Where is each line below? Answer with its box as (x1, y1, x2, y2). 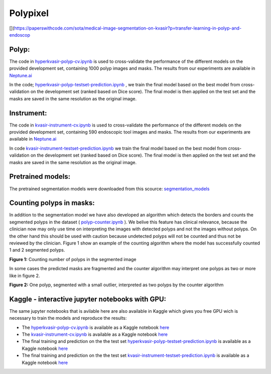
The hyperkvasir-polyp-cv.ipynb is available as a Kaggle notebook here (22, 324, 170, 330)
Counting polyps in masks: (9, 199, 95, 207)
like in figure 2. (9, 273, 40, 279)
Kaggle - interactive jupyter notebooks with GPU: (9, 295, 167, 303)
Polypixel (9, 8, 49, 19)
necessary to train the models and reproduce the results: (9, 315, 127, 321)
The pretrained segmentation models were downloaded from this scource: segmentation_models (9, 186, 210, 192)
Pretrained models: (9, 172, 71, 181)
